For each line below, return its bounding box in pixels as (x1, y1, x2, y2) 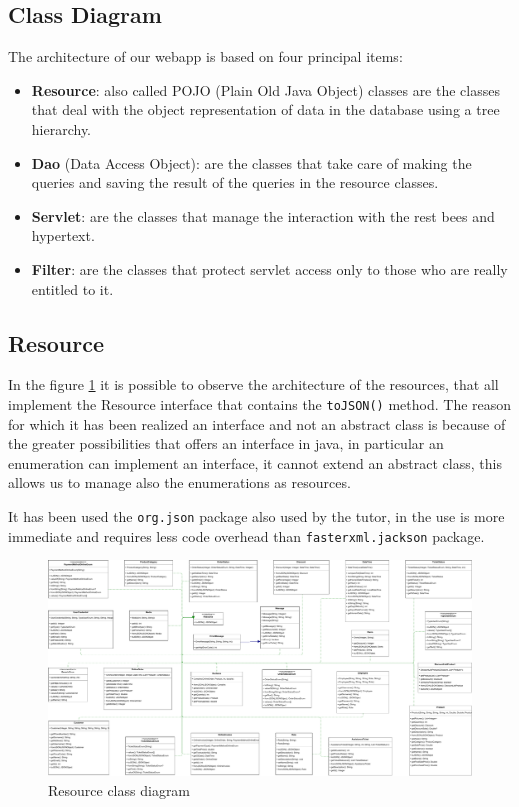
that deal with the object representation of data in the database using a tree (31, 99, 500, 120)
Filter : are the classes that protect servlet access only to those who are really (31, 258, 508, 279)
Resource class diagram (48, 779, 191, 800)
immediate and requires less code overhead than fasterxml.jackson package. (8, 525, 485, 546)
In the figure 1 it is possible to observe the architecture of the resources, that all (8, 374, 499, 395)
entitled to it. (31, 278, 114, 299)
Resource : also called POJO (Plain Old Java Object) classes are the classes (31, 79, 500, 100)
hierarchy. (31, 118, 92, 139)
